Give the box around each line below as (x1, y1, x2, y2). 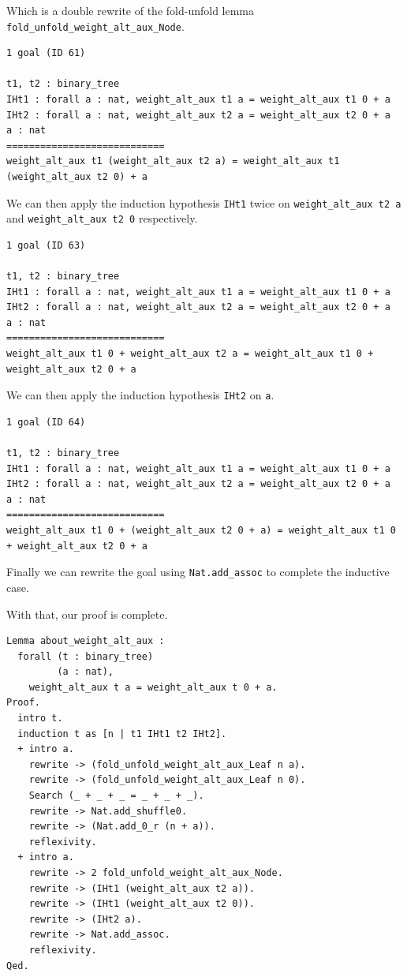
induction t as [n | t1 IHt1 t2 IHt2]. (17, 728, 227, 739)
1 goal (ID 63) (6, 239, 86, 251)
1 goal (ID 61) (6, 47, 86, 59)
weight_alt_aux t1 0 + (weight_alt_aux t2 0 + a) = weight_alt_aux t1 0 (6, 525, 396, 537)
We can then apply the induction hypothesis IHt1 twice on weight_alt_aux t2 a (6, 194, 401, 211)
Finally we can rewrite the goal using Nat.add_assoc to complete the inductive (6, 563, 390, 580)
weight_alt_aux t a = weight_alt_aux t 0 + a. (28, 681, 278, 693)
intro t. (17, 713, 63, 724)
